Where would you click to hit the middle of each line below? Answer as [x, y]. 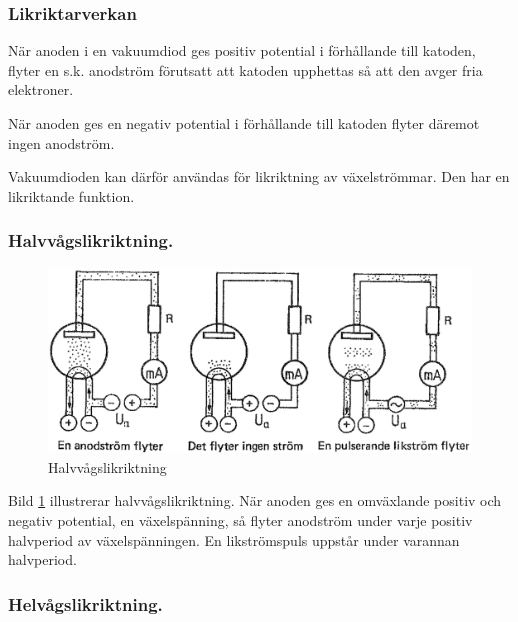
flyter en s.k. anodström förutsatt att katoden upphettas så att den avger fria [245, 69]
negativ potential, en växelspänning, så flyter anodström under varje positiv [240, 520]
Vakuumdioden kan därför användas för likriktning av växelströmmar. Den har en [259, 176]
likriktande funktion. [71, 195]
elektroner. [41, 89]
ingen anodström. [61, 142]
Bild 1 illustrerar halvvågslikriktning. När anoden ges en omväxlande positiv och [255, 500]
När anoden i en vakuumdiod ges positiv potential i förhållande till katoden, [242, 50]
